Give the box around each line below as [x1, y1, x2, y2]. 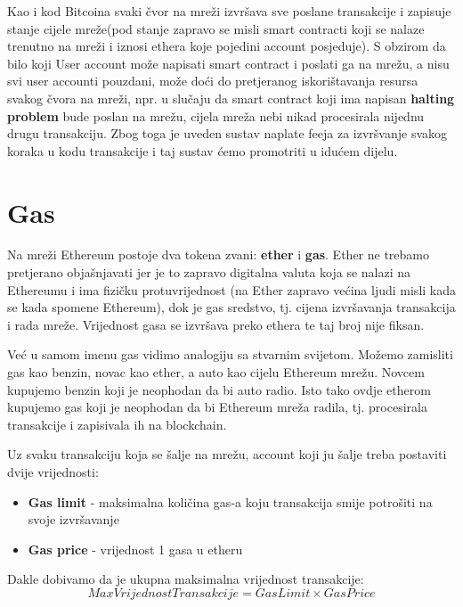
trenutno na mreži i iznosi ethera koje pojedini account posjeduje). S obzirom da [7, 37, 446, 55]
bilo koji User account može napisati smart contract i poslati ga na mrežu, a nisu [7, 53, 450, 72]
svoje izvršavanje [28, 510, 119, 529]
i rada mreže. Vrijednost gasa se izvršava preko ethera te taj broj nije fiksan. [7, 315, 425, 333]
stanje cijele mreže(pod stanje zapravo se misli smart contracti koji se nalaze [7, 19, 425, 37]
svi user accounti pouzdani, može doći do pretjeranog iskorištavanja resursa [7, 71, 418, 90]
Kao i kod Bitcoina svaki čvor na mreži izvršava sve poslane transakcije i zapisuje [7, 2, 451, 20]
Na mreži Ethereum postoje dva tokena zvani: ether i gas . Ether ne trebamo [7, 245, 430, 264]
